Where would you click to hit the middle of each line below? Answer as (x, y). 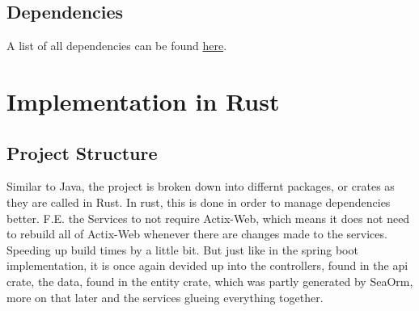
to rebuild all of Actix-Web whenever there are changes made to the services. (197, 234)
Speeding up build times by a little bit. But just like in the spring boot (182, 249)
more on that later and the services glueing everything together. (165, 297)
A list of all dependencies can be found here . (117, 46)
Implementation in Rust (143, 101)
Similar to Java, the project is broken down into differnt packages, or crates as (201, 186)
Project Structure (82, 152)
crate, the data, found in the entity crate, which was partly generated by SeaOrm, (210, 281)
